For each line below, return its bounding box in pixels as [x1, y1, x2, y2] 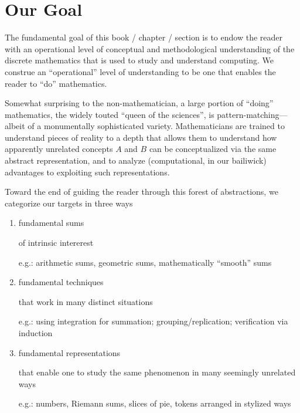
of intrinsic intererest [18, 236, 94, 249]
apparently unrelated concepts [5, 143, 113, 155]
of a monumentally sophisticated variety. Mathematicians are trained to [28, 120, 285, 132]
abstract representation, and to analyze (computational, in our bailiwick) [5, 154, 267, 167]
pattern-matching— [217, 108, 288, 120]
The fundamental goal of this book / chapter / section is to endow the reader [5, 31, 282, 43]
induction [18, 327, 53, 338]
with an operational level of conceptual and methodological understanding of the [5, 42, 295, 55]
